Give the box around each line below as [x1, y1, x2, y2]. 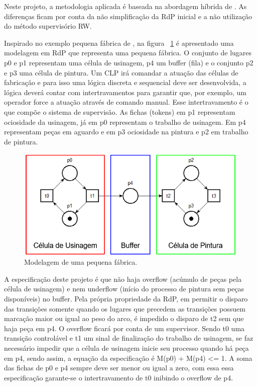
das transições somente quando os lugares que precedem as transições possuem [4, 303, 245, 314]
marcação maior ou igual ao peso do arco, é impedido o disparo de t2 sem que [4, 313, 244, 324]
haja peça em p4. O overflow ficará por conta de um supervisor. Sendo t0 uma [4, 323, 245, 333]
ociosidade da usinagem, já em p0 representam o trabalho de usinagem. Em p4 [4, 116, 246, 127]
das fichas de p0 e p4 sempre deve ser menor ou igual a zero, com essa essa [4, 362, 234, 373]
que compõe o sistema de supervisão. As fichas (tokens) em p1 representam [4, 106, 235, 117]
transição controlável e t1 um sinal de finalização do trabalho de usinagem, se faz [4, 333, 253, 343]
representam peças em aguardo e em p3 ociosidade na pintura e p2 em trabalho [4, 126, 248, 137]
